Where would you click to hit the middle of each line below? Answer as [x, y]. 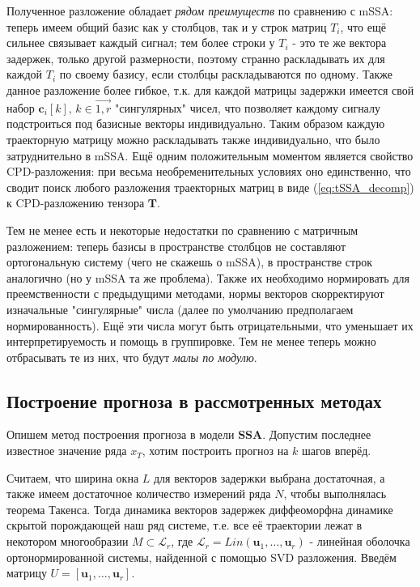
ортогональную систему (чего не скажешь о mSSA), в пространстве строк [190, 262]
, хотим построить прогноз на [215, 451]
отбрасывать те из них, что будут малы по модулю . [132, 357]
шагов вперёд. [336, 451]
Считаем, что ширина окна [73, 477]
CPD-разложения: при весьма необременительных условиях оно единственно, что [209, 171]
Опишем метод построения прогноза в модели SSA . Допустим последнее [189, 434]
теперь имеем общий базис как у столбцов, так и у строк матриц [167, 26]
